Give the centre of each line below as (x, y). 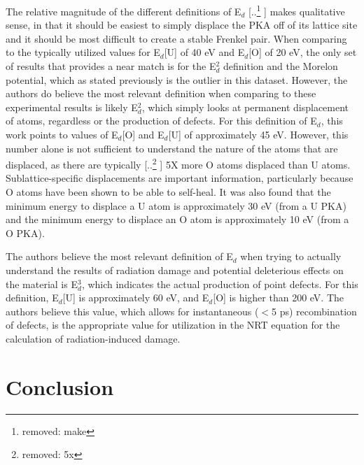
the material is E (42, 284)
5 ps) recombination (314, 311)
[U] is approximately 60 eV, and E (136, 298)
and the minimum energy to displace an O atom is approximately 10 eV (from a (177, 219)
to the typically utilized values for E (83, 52)
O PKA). (25, 232)
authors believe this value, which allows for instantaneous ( (132, 311)
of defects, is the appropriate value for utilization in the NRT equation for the (173, 325)
